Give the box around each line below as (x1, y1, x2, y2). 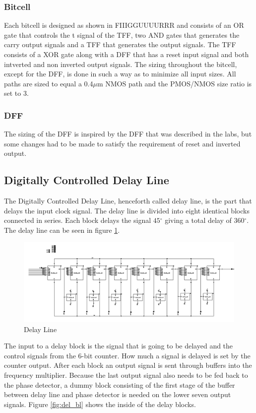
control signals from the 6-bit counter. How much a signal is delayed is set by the (4, 350, 251, 360)
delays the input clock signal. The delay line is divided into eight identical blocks (4, 205, 250, 215)
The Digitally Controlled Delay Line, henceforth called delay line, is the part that (4, 196, 252, 206)
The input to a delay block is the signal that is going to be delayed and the (4, 341, 233, 351)
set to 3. (4, 88, 29, 98)
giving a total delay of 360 (165, 215, 245, 225)
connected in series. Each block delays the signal (4, 215, 151, 225)
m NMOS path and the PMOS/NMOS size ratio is (97, 78, 252, 88)
